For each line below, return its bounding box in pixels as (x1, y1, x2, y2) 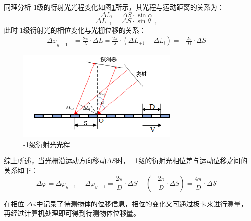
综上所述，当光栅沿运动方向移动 (4, 155, 106, 166)
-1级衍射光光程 (23, 139, 70, 149)
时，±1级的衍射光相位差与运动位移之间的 (116, 155, 248, 166)
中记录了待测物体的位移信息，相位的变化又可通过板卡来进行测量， (36, 198, 248, 208)
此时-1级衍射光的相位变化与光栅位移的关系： (4, 24, 146, 34)
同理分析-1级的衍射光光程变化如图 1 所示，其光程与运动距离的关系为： (4, 2, 224, 12)
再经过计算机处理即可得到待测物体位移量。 (4, 208, 140, 218)
